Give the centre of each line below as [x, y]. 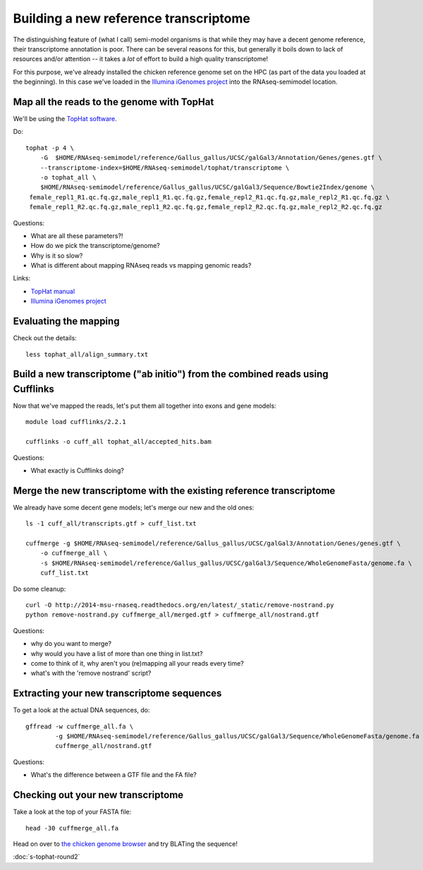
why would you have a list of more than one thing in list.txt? [117, 653]
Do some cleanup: [39, 589]
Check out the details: [45, 338]
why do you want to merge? [71, 644]
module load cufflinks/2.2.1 [76, 422]
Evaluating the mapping [66, 322]
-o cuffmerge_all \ [74, 553]
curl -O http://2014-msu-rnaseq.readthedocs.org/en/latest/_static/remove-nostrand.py [180, 605]
